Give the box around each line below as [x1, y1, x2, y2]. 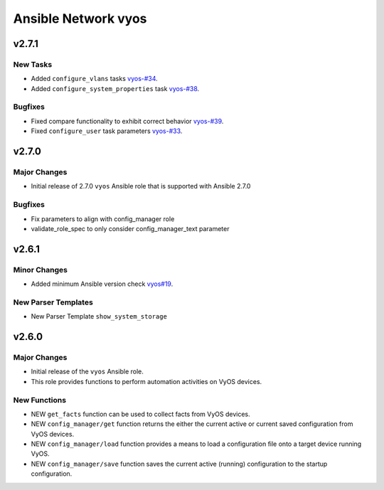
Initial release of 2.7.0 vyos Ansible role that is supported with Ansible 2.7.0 [31, 182, 251, 191]
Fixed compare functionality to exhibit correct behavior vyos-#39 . [31, 117, 224, 125]
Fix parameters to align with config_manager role [31, 214, 175, 223]
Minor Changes [13, 265, 68, 275]
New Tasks [13, 59, 53, 69]
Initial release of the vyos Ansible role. [31, 367, 144, 376]
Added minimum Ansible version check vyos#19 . [31, 279, 174, 288]
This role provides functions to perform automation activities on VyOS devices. [31, 377, 262, 385]
